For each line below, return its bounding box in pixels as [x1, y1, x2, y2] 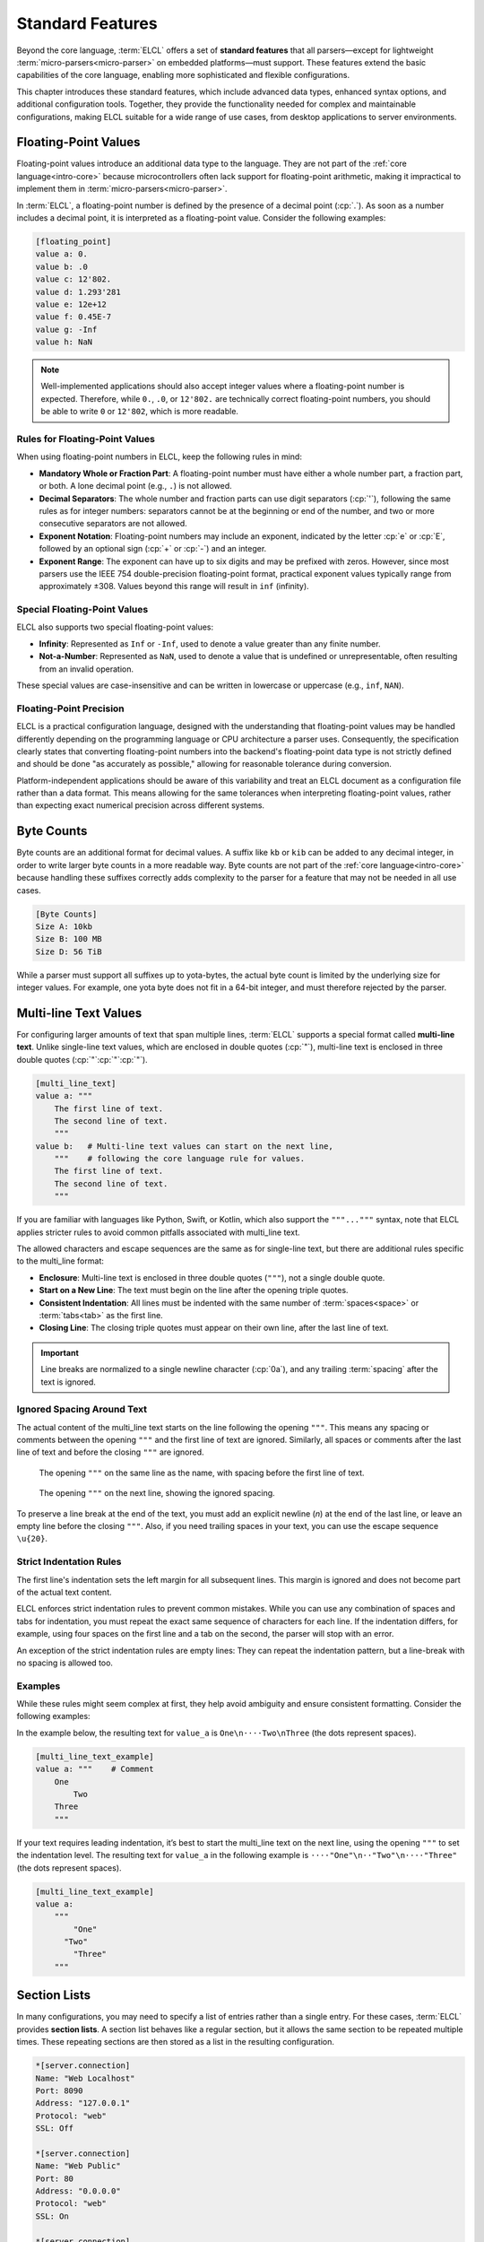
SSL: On [35, 2211, 69, 2221]
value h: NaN [35, 337, 93, 347]
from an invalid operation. [39, 664, 134, 674]
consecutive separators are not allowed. [39, 518, 187, 529]
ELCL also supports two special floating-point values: [16, 621, 214, 632]
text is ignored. [40, 1377, 96, 1387]
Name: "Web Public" [35, 2161, 121, 2171]
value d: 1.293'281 [35, 287, 121, 297]
